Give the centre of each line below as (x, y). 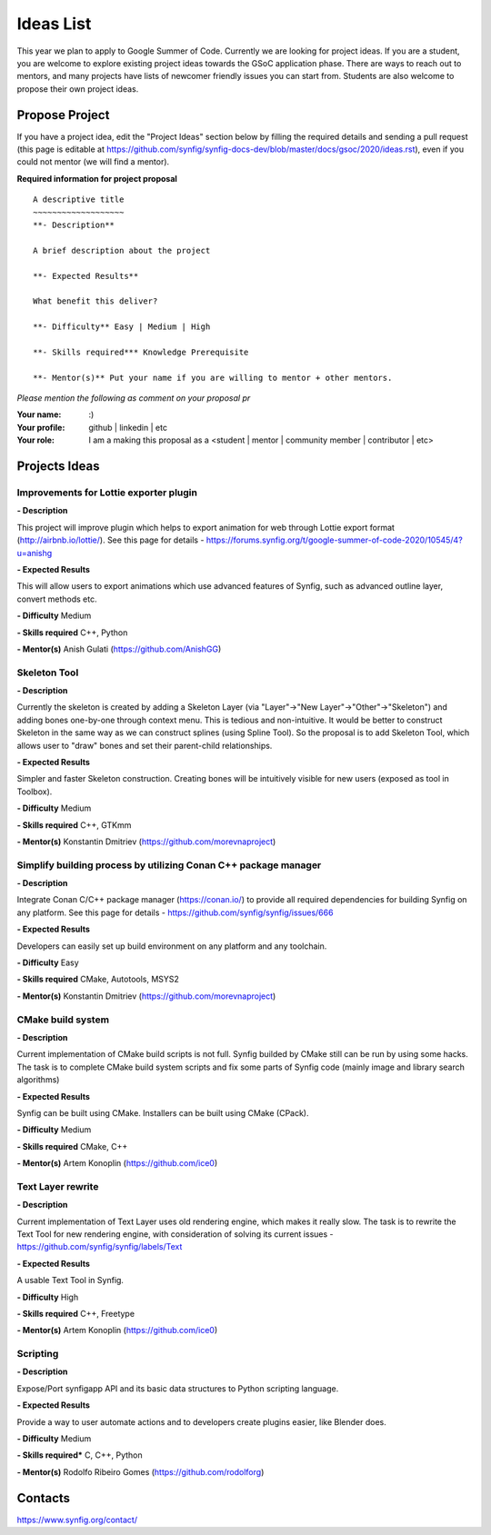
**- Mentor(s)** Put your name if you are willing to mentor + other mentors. (213, 378)
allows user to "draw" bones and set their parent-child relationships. (145, 745)
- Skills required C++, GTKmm (74, 825)
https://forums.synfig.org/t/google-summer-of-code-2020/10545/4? (334, 540)
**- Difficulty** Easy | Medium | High (122, 327)
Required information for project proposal (97, 178)
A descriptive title (79, 199)
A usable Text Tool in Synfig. (70, 1281)
